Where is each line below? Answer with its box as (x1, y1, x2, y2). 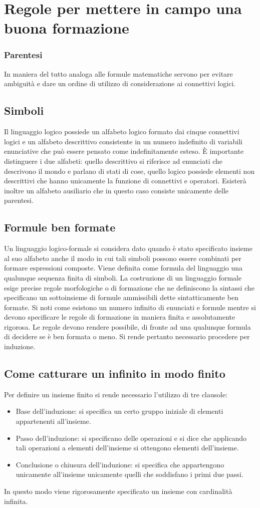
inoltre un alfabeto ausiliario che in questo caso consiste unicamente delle (4, 185, 229, 195)
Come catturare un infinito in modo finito (4, 366, 225, 381)
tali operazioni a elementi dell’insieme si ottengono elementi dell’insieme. (16, 442, 239, 453)
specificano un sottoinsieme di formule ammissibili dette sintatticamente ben (4, 292, 238, 303)
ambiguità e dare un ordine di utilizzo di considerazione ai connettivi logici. (4, 78, 236, 89)
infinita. (4, 495, 28, 506)
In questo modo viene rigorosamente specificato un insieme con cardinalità (4, 486, 232, 496)
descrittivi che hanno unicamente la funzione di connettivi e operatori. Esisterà (4, 175, 246, 186)
